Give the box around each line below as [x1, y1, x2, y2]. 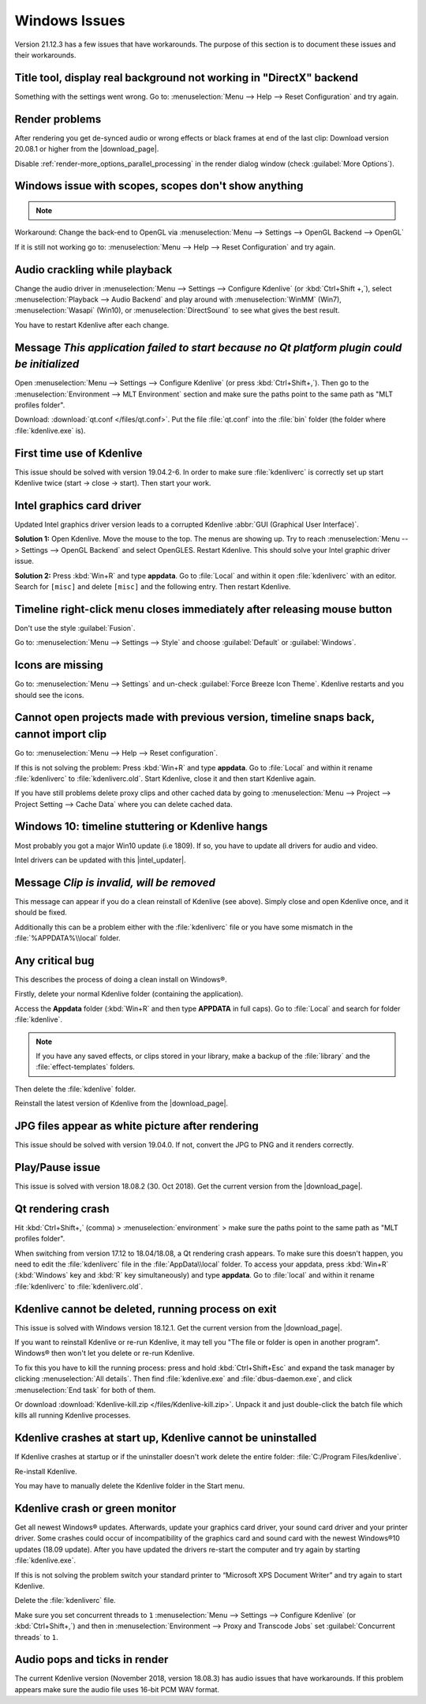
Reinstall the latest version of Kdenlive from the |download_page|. [14, 1098, 229, 1109]
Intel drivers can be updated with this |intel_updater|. [14, 855, 186, 865]
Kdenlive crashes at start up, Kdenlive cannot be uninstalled [14, 1432, 317, 1445]
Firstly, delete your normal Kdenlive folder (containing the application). [14, 989, 244, 999]
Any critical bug [14, 954, 95, 967]
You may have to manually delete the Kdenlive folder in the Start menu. [14, 1481, 245, 1491]
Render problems [14, 112, 102, 126]
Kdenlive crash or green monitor [14, 1501, 177, 1515]
